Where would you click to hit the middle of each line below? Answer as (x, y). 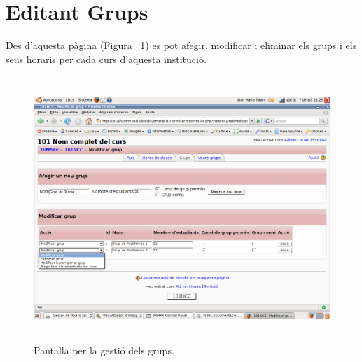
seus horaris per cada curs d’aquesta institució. (106, 58)
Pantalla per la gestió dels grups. (104, 350)
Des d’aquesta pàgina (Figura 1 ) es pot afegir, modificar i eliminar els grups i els (181, 45)
